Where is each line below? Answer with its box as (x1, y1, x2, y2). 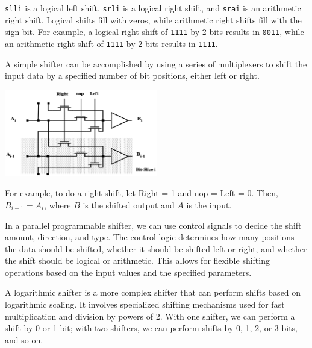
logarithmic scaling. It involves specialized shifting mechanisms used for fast (5, 298, 285, 311)
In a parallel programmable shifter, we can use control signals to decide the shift (5, 219, 302, 231)
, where (44, 198, 71, 211)
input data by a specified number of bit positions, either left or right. (5, 69, 260, 82)
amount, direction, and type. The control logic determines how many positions (5, 231, 295, 243)
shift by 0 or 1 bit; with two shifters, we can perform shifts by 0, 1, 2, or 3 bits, (5, 322, 298, 334)
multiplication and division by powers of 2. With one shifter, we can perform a (5, 309, 295, 322)
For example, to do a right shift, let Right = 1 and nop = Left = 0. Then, (5, 187, 278, 199)
